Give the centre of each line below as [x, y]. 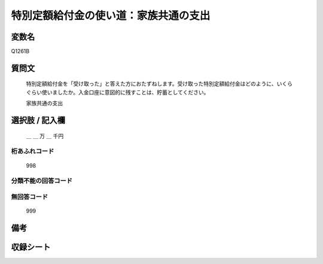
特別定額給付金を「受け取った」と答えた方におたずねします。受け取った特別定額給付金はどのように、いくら [159, 84]
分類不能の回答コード [42, 181]
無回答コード [30, 196]
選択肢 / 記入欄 [38, 121]
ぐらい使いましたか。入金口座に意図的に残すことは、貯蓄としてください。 [118, 92]
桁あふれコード [33, 151]
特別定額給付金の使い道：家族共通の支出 [111, 16]
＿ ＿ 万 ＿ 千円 [45, 136]
